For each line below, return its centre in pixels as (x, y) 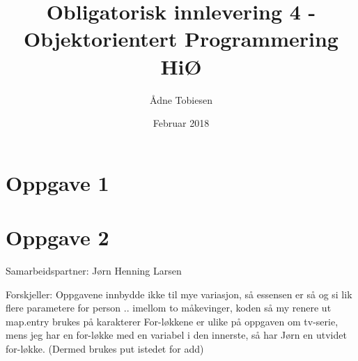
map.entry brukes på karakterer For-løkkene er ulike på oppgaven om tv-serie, (172, 321)
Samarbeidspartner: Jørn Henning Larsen (94, 270)
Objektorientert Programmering (181, 39)
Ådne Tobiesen (181, 99)
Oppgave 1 (57, 182)
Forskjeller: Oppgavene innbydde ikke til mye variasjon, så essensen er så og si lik (179, 294)
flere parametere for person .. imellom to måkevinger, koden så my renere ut (169, 308)
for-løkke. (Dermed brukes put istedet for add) (105, 348)
